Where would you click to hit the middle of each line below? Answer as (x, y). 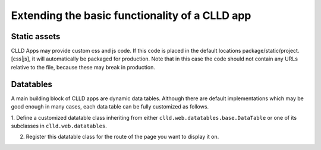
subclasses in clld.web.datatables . (59, 126)
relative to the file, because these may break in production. (83, 67)
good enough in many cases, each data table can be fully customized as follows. (110, 107)
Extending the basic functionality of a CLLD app (131, 15)
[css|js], (21, 59)
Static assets (36, 36)
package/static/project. (271, 51)
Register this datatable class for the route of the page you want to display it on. (122, 137)
